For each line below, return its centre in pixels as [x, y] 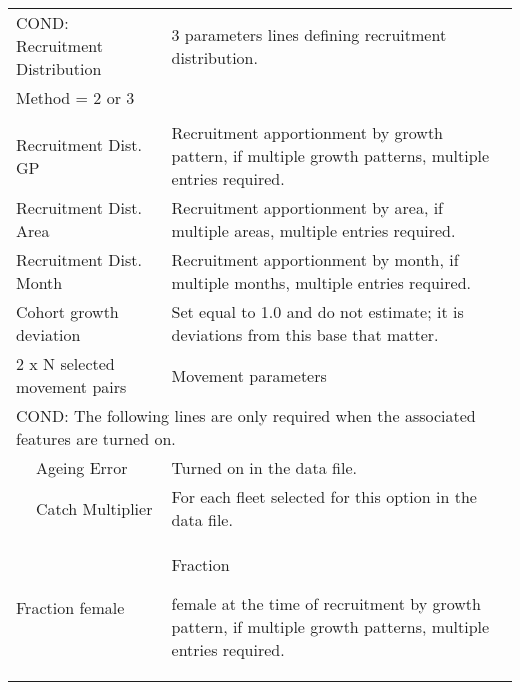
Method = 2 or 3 [75, 97]
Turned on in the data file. [264, 467]
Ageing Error [81, 467]
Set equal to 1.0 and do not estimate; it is [317, 311]
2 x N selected [65, 363]
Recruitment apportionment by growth [307, 132]
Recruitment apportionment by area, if [307, 207]
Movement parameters [249, 375]
